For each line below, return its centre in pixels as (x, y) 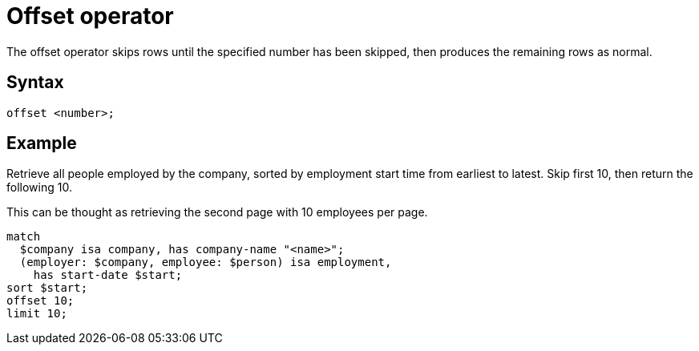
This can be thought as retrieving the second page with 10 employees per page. (217, 212)
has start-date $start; (108, 275)
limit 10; (37, 314)
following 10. (39, 188)
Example (42, 143)
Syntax (35, 83)
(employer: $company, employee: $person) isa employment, (206, 262)
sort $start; (47, 288)
